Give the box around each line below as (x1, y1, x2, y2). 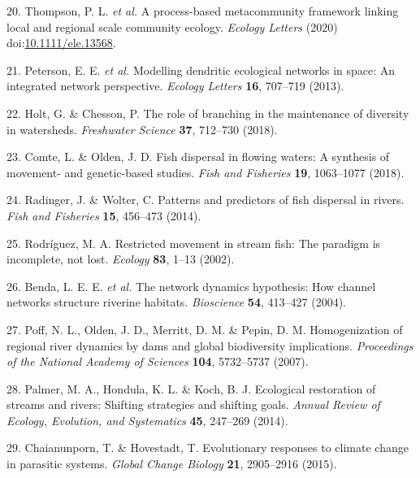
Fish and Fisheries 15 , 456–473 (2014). (6, 206, 201, 224)
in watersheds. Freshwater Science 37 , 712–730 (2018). (6, 120, 278, 137)
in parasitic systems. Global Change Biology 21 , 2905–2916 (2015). (6, 455, 337, 472)
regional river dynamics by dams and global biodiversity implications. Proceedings (6, 337, 414, 354)
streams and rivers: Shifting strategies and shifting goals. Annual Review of (6, 396, 380, 413)
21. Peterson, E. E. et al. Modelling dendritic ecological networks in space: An (6, 61, 396, 78)
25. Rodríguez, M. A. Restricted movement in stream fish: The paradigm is (6, 234, 381, 251)
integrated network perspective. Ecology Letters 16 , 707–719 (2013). (6, 77, 344, 94)
